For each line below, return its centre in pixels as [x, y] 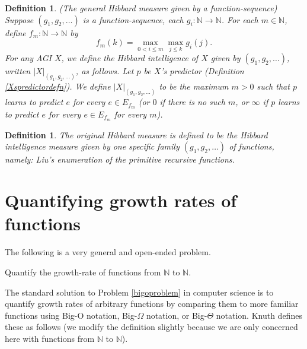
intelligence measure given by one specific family [92, 146]
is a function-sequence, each [133, 19]
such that [273, 86]
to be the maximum [194, 86]
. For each [240, 19]
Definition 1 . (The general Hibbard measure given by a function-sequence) [141, 8]
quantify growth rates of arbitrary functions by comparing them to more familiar [152, 304]
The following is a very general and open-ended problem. [108, 252]
